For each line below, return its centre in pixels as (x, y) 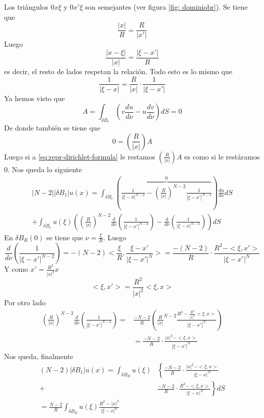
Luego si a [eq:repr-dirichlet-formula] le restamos (80, 156)
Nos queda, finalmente (39, 356)
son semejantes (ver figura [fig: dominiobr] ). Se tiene (166, 7)
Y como (16, 269)
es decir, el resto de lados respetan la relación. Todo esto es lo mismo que (118, 71)
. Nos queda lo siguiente (45, 169)
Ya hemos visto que (35, 98)
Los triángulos (26, 7)
